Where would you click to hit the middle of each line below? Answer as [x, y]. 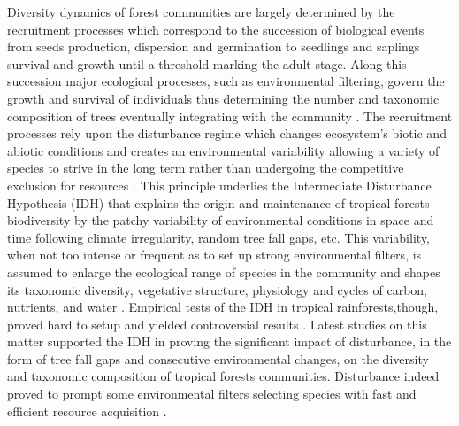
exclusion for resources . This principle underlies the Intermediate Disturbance [219, 185]
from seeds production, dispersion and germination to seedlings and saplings [214, 46]
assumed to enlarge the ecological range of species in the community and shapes [224, 271]
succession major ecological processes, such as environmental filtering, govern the [226, 81]
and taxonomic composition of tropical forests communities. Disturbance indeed [223, 376]
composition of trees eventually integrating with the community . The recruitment [230, 116]
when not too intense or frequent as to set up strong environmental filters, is [214, 255]
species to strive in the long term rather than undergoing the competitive [206, 168]
